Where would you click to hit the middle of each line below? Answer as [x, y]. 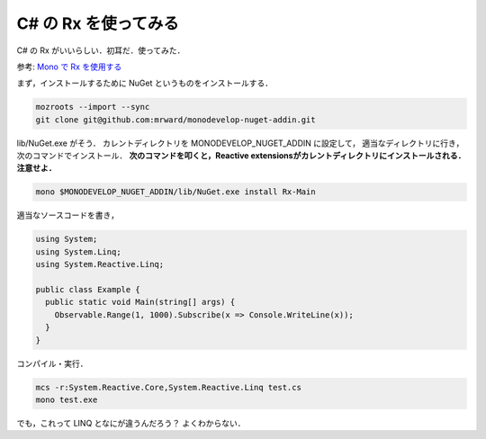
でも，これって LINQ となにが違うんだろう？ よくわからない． [131, 423]
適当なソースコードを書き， [67, 215]
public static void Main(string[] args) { [140, 302]
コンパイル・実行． [52, 363]
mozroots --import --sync [93, 107]
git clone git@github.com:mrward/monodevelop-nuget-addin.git [175, 120]
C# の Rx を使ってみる [98, 23]
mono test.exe [67, 399]
